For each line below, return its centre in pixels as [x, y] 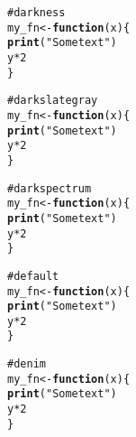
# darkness [36, 13]
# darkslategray [53, 101]
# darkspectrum [50, 188]
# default [33, 276]
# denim [27, 364]
